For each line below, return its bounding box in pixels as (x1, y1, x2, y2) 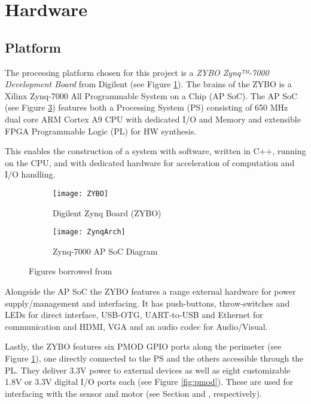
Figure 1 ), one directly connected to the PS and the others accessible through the (5, 351, 304, 364)
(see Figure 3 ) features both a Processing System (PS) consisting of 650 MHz (5, 101, 288, 114)
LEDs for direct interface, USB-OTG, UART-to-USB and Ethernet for (5, 308, 263, 321)
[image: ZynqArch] (53, 228, 126, 237)
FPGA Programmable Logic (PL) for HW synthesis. (5, 124, 197, 137)
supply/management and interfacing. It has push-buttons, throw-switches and (5, 296, 290, 309)
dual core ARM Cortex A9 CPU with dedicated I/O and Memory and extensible (5, 112, 301, 125)
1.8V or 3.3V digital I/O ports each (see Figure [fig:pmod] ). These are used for (5, 375, 294, 388)
